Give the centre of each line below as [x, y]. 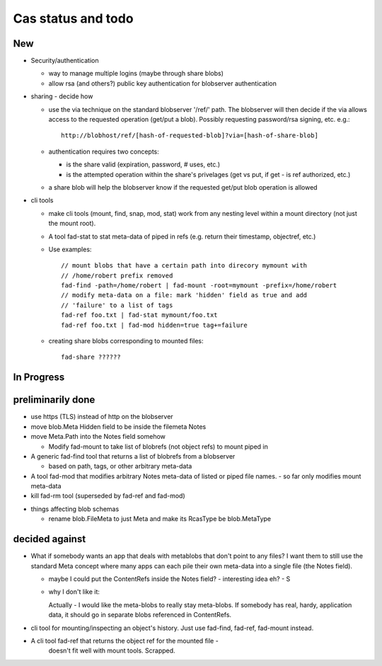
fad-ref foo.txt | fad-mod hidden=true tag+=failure [154, 325]
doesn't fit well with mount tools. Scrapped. [112, 650]
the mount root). [72, 224]
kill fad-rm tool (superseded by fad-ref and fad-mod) [108, 496]
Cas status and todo [73, 18]
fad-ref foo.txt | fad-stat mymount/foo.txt [140, 315]
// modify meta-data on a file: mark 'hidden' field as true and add [184, 295]
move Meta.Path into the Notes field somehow [98, 437]
